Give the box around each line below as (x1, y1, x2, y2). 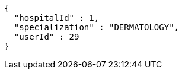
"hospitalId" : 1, (14, 13, 100, 22)
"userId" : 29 (14, 32, 79, 41)
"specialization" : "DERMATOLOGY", (14, 22, 180, 32)
